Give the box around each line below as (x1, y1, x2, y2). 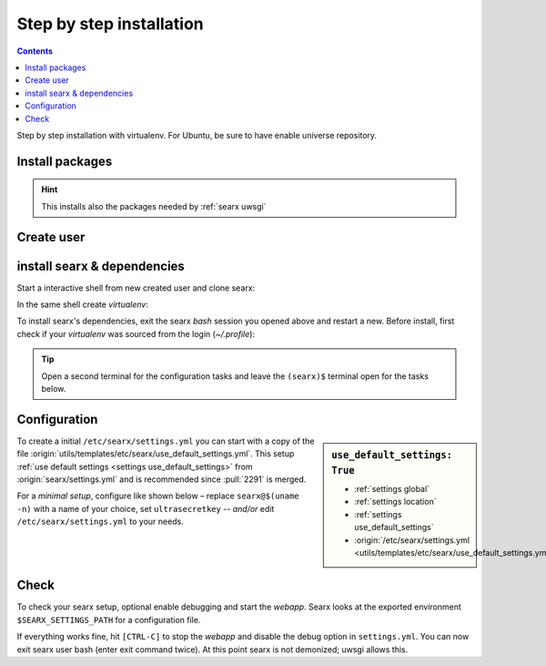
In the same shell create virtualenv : (16, 299, 149, 310)
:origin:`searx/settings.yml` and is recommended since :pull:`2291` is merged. (16, 474, 307, 485)
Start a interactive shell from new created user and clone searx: (16, 282, 256, 293)
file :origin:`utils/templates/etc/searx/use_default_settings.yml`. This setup (16, 448, 295, 459)
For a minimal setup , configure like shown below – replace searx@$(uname (16, 490, 299, 501)
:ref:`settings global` (354, 484, 430, 494)
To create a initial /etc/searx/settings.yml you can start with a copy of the (16, 435, 315, 446)
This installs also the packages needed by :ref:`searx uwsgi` (41, 200, 267, 211)
